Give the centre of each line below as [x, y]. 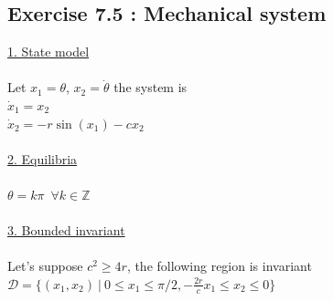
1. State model [48, 52]
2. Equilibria [43, 158]
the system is [150, 87]
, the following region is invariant [219, 266]
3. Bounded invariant [66, 230]
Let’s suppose [45, 266]
